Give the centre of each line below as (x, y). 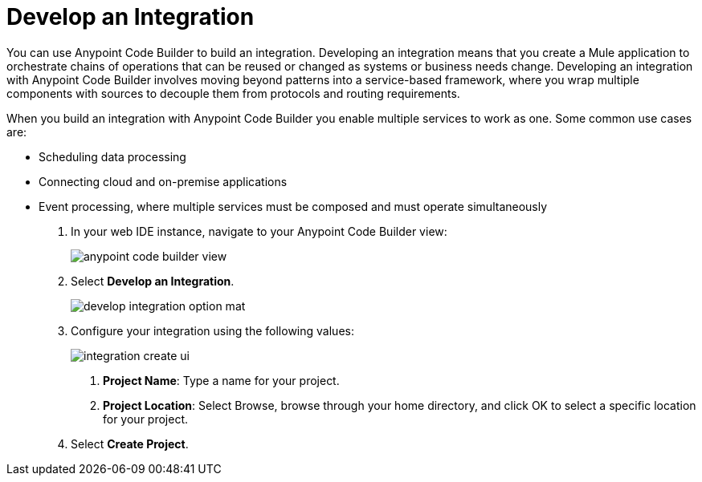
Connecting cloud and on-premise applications (163, 181)
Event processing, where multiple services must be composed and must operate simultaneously (293, 206)
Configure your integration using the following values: (212, 330)
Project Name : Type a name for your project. (221, 380)
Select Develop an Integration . (153, 281)
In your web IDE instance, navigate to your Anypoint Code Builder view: (259, 231)
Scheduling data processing (112, 156)
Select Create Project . (130, 444)
